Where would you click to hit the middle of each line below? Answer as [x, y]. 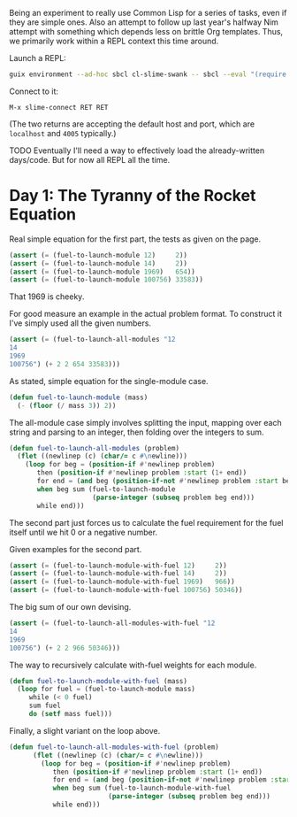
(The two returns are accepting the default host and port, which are [132, 124]
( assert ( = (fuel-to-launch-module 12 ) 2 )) [99, 255]
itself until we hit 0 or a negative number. [83, 532]
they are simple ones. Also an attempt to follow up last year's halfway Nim [144, 22]
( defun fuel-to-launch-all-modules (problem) [94, 448]
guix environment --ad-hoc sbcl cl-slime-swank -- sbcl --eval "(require [148, 74]
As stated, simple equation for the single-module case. [109, 381]
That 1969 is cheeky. [47, 297]
